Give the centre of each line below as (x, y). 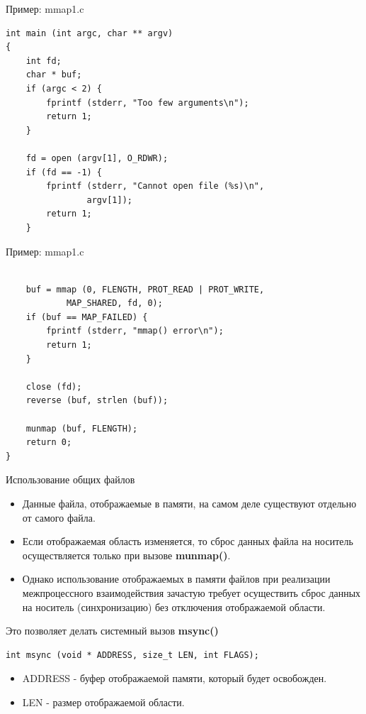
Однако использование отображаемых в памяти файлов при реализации (176, 579)
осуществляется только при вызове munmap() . (126, 555)
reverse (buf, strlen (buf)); (97, 401)
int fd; (44, 61)
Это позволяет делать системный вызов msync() (112, 631)
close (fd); (54, 386)
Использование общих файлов (70, 479)
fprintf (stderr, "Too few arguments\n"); (148, 103)
